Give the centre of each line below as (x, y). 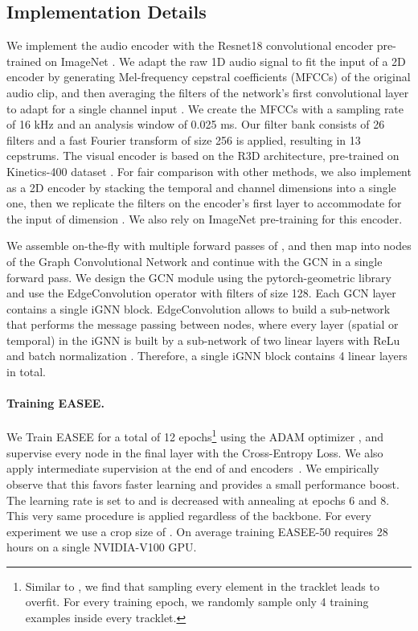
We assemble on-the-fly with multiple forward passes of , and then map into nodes (209, 246)
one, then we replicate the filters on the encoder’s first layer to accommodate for (204, 203)
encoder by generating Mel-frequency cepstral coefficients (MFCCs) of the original (209, 77)
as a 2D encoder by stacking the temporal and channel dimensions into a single (201, 187)
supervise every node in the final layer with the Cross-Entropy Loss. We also (195, 452)
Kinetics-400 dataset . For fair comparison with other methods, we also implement (209, 171)
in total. (27, 372)
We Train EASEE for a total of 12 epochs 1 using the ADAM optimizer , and (195, 436)
